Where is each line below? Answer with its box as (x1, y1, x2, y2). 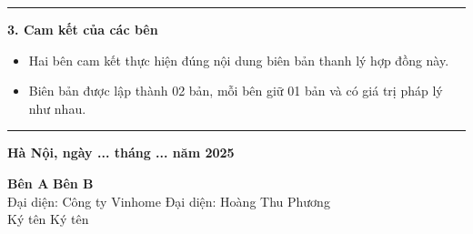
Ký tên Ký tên (7, 209, 89, 229)
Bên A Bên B (7, 173, 94, 192)
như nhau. (28, 98, 86, 117)
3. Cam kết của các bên (7, 20, 158, 38)
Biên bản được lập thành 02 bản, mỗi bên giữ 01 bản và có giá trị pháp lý (28, 81, 443, 100)
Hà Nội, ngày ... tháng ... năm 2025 (7, 143, 235, 162)
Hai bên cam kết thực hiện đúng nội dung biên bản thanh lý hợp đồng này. (28, 50, 449, 69)
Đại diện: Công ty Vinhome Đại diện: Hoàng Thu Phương (7, 191, 330, 210)
